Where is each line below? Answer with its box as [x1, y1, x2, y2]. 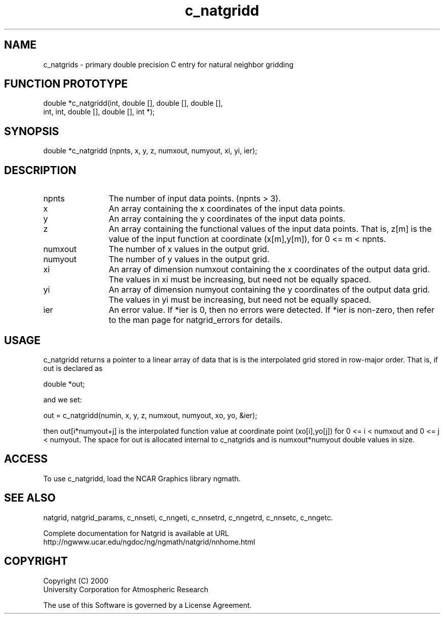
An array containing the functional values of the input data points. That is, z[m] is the [108, 224, 432, 234]
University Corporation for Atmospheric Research [43, 585, 208, 594]
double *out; [43, 379, 85, 388]
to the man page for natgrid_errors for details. [108, 315, 283, 325]
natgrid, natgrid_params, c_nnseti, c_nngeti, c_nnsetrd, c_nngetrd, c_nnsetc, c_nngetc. [43, 513, 333, 522]
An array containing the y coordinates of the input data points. [108, 214, 346, 224]
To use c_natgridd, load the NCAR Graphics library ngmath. [43, 474, 241, 483]
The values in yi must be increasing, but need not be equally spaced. [108, 295, 372, 305]
